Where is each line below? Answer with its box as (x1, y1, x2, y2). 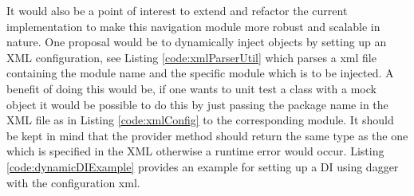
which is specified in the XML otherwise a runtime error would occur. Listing (6, 143, 384, 159)
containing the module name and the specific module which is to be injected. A (6, 65, 394, 81)
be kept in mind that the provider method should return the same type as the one (6, 127, 408, 143)
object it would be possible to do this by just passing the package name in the (6, 96, 388, 112)
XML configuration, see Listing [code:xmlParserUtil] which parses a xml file (6, 49, 377, 65)
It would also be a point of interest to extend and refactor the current (6, 2, 348, 18)
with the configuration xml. (6, 174, 140, 190)
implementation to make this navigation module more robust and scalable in (6, 18, 380, 34)
